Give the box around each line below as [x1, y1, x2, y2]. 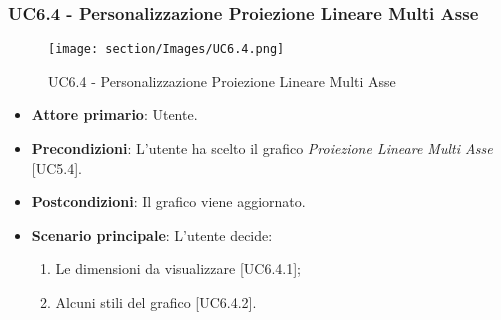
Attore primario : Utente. [31, 104, 198, 125]
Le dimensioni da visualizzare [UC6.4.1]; [55, 258, 301, 279]
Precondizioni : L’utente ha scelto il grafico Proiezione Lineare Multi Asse [31, 138, 493, 159]
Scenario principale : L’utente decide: [31, 224, 273, 245]
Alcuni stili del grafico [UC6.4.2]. [55, 292, 257, 313]
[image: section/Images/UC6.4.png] [48, 42, 285, 57]
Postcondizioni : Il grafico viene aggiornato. [31, 191, 306, 212]
